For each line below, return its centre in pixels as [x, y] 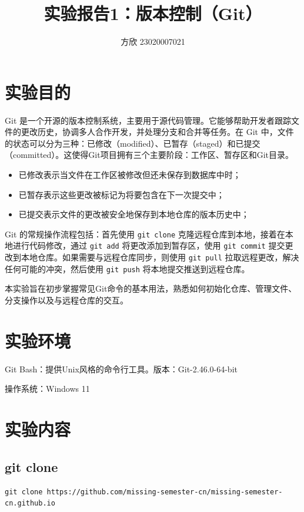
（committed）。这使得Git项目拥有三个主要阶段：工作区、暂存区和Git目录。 [149, 155]
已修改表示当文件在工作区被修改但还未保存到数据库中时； [130, 175]
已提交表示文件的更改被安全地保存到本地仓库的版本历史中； [134, 214]
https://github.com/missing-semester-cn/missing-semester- [165, 492]
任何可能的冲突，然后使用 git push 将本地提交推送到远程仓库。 [127, 268]
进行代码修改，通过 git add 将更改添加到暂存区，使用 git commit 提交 [149, 245]
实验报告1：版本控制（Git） [153, 13]
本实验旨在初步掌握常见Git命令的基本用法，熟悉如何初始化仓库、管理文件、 [151, 288]
